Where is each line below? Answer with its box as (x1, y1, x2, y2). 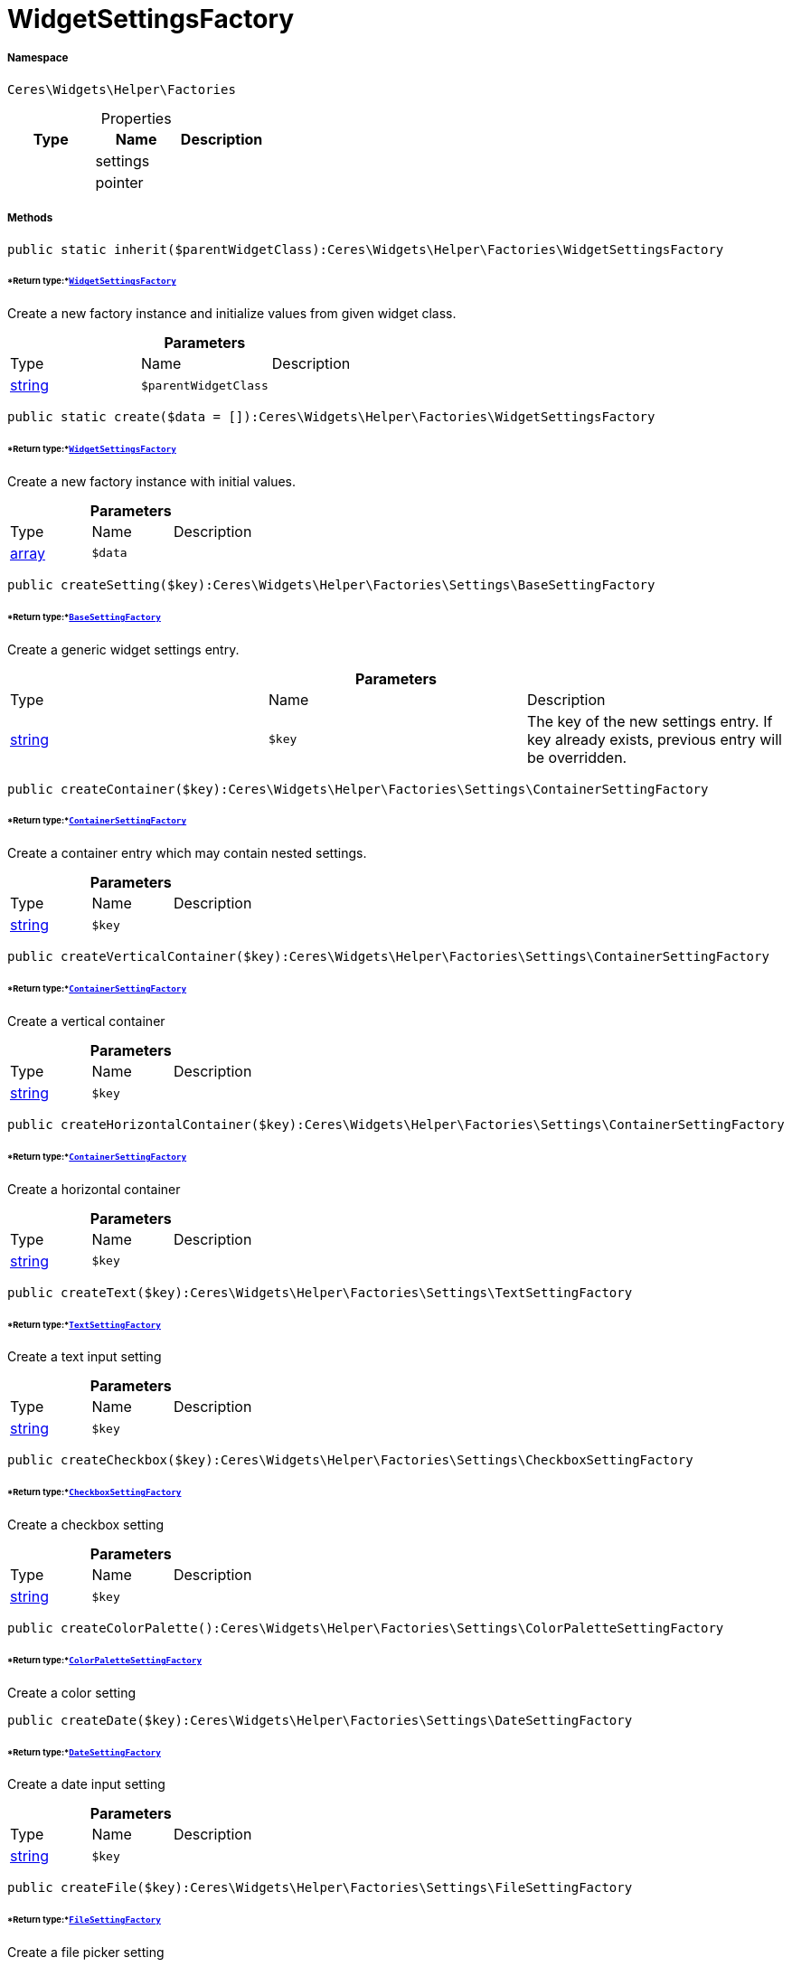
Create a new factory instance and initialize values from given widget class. (7, 306, 457, 322)
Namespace (7, 52, 69, 65)
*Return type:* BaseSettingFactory (7, 611, 161, 622)
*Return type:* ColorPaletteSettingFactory (7, 1654, 203, 1665)
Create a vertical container (7, 1013, 165, 1029)
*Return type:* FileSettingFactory (7, 1915, 161, 1925)
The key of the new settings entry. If (526, 711, 773, 730)
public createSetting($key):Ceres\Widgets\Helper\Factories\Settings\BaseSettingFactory (7, 577, 655, 592)
